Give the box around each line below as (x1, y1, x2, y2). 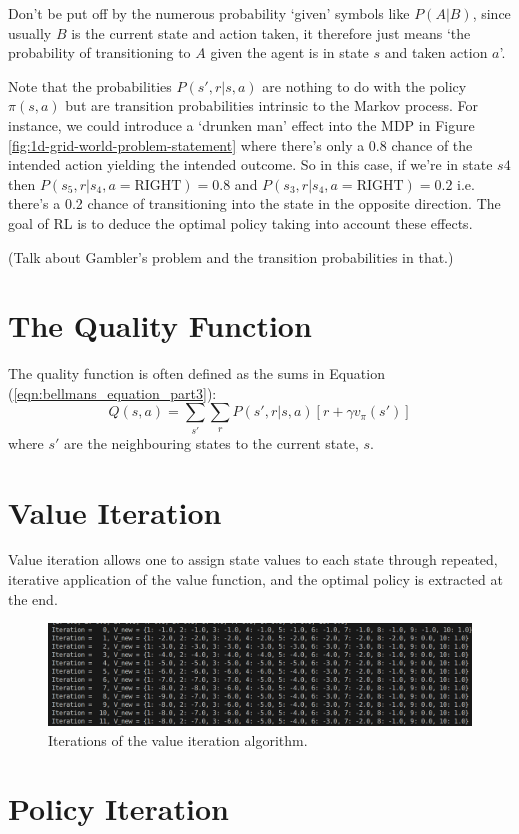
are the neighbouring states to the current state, (64, 432, 359, 453)
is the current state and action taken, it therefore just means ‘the (71, 22, 471, 43)
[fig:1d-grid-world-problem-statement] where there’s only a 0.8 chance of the (8, 134, 473, 155)
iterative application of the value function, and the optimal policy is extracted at (8, 569, 503, 590)
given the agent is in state (210, 42, 369, 63)
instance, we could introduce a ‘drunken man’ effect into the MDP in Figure (8, 114, 475, 135)
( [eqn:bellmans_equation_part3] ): (8, 382, 217, 403)
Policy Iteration (8, 788, 229, 829)
